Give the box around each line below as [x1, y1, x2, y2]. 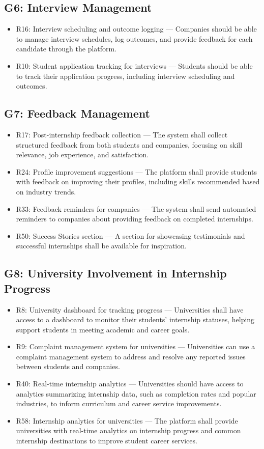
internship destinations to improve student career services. [16, 435, 197, 446]
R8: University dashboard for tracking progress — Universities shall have [16, 304, 244, 315]
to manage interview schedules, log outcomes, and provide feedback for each [16, 33, 253, 44]
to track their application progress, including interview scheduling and [16, 70, 235, 81]
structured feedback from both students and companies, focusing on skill [16, 139, 243, 150]
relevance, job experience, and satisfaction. [16, 149, 149, 160]
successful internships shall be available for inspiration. [16, 240, 187, 251]
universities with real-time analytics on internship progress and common [16, 425, 241, 436]
